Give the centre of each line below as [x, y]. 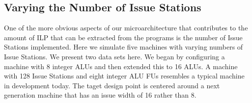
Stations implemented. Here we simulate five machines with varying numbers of [124, 47]
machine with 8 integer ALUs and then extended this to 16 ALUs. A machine [121, 66]
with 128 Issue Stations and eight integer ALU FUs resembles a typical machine [124, 76]
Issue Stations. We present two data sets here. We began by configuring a [114, 56]
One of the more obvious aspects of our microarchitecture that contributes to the [126, 28]
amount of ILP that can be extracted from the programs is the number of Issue [123, 37]
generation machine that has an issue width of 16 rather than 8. [100, 95]
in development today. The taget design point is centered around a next [112, 85]
